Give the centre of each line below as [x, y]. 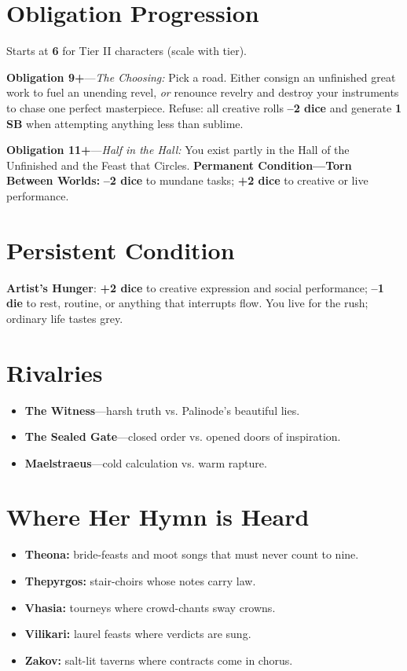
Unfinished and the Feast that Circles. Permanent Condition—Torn [179, 165]
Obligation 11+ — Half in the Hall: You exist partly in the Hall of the [178, 150]
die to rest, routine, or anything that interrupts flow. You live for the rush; [187, 303]
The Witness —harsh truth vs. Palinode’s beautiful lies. [162, 410]
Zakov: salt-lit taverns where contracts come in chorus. [159, 660]
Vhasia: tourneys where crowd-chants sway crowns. [150, 607]
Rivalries [55, 372]
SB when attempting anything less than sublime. [125, 123]
